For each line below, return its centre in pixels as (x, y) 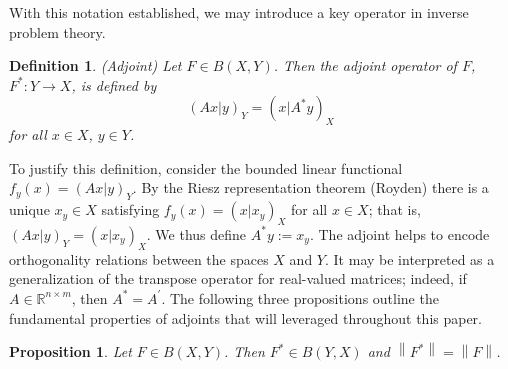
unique (29, 209)
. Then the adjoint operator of (365, 65)
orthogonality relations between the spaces (139, 258)
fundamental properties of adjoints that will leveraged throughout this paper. (246, 317)
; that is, (394, 209)
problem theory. (57, 31)
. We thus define (196, 233)
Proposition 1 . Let (70, 351)
